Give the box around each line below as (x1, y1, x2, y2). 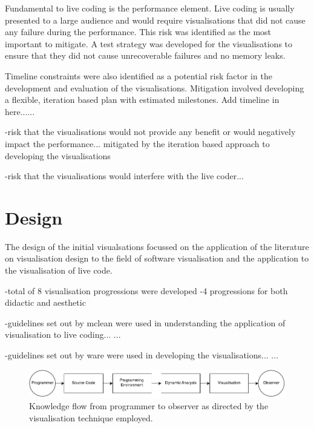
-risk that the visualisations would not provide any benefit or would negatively (5, 125, 296, 138)
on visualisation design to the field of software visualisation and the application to (5, 252, 309, 265)
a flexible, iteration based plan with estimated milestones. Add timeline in (5, 93, 280, 106)
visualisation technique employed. (29, 411, 153, 424)
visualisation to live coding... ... (5, 328, 121, 341)
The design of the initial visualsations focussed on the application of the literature (5, 240, 309, 252)
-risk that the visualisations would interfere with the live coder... (5, 170, 244, 182)
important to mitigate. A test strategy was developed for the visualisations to (5, 37, 293, 50)
